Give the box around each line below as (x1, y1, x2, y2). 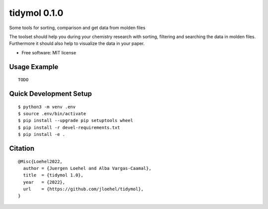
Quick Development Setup (9, 89, 92, 98)
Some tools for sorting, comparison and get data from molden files (9, 25, 146, 31)
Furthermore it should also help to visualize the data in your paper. (9, 41, 145, 46)
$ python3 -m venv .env (18, 104, 76, 110)
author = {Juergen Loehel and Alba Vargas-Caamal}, (23, 166, 151, 171)
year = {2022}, (23, 179, 66, 185)
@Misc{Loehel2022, (18, 159, 63, 164)
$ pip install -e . (18, 131, 66, 137)
